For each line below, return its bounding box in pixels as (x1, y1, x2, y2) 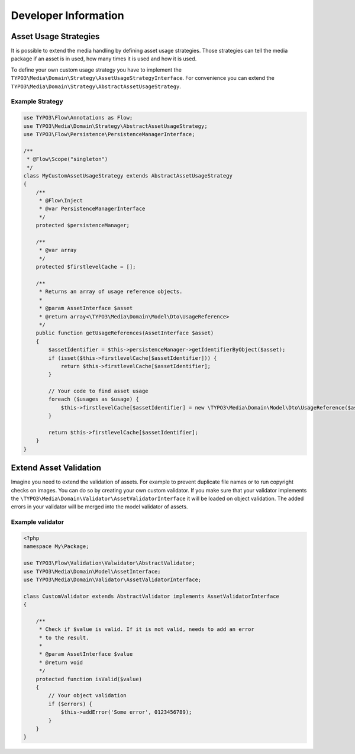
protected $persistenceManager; (35, 222, 130, 229)
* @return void (38, 659, 83, 666)
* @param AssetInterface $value (38, 651, 133, 658)
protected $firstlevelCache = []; (35, 263, 136, 270)
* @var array (38, 247, 77, 254)
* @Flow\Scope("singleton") (27, 156, 108, 163)
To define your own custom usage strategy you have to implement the (11, 66, 182, 73)
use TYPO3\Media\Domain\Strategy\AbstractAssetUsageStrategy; (23, 123, 208, 130)
